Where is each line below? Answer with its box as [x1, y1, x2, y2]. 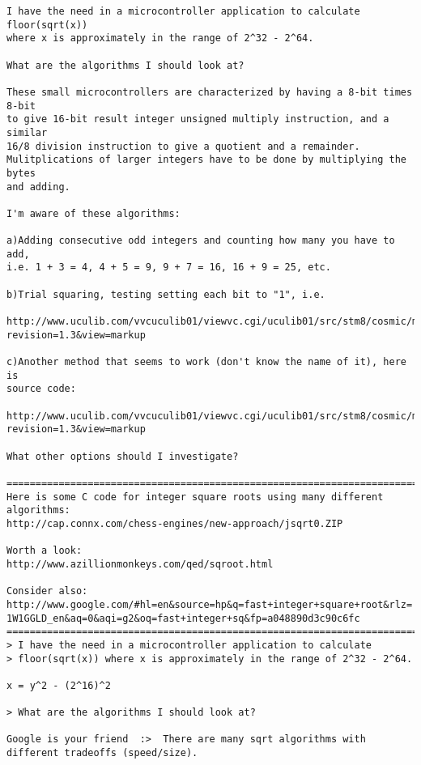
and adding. [6, 181, 70, 193]
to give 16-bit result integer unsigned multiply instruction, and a [6, 113, 389, 125]
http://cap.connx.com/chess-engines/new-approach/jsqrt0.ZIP [6, 517, 343, 529]
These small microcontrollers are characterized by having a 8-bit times [6, 86, 413, 98]
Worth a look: [6, 545, 83, 557]
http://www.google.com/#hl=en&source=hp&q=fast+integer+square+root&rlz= [6, 598, 413, 610]
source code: [6, 383, 76, 395]
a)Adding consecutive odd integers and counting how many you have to [6, 235, 395, 247]
